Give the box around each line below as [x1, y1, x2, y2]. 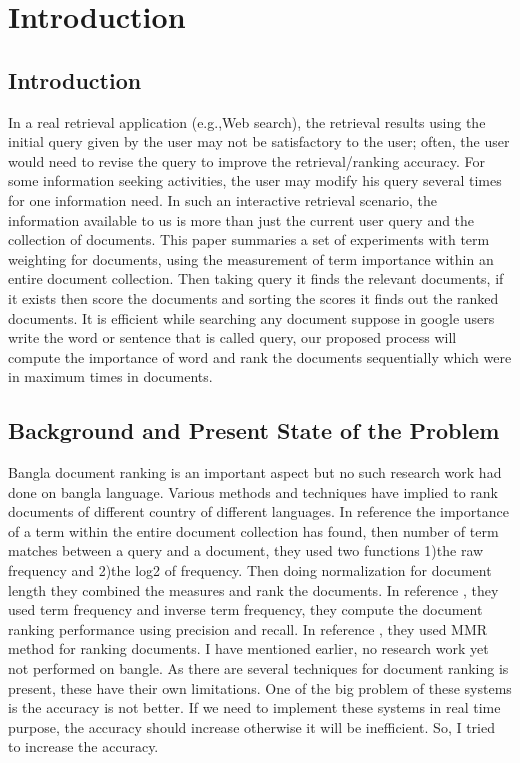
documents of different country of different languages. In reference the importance [8, 501, 509, 522]
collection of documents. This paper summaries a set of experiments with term [8, 229, 490, 250]
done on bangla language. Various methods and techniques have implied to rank [8, 481, 498, 502]
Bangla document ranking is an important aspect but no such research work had [8, 462, 502, 483]
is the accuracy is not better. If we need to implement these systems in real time [8, 697, 501, 718]
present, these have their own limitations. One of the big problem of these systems [8, 677, 512, 698]
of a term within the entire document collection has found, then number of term [8, 520, 499, 541]
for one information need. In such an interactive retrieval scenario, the [8, 189, 437, 210]
